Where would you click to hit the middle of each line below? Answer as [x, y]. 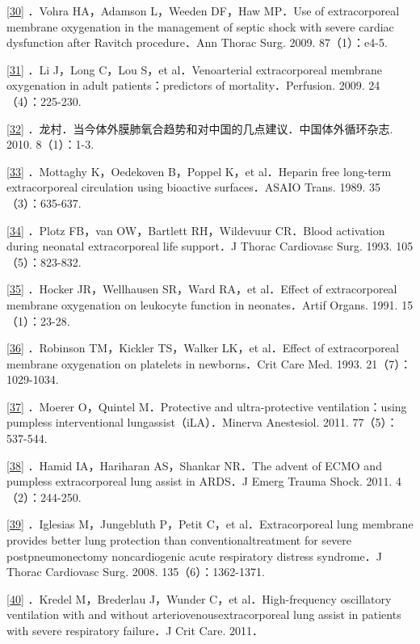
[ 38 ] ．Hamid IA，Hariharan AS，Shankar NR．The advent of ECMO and [194, 465]
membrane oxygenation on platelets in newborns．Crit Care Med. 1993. [185, 363]
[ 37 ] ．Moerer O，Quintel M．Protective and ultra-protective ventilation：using [207, 406]
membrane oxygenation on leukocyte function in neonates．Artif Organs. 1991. [202, 304]
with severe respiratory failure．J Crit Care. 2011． [135, 630]
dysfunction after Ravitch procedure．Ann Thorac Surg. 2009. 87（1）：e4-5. [197, 42]
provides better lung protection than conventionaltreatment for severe [179, 540]
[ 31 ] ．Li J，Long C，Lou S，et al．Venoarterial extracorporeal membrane [194, 69]
